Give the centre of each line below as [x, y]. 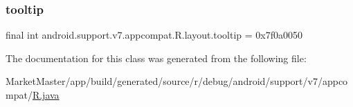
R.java [46, 95]
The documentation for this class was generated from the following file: [156, 58]
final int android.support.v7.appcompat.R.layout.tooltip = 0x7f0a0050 [154, 35]
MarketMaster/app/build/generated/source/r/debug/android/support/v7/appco [177, 81]
